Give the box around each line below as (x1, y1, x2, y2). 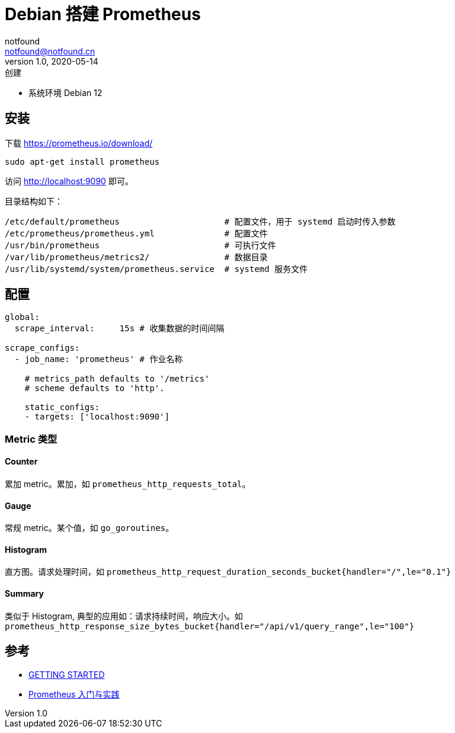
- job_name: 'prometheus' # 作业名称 (14, 354, 183, 364)
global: (5, 312, 40, 322)
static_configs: (24, 402, 100, 412)
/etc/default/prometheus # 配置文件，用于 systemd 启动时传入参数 (5, 216, 396, 226)
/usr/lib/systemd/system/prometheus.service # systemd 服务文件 (5, 264, 308, 274)
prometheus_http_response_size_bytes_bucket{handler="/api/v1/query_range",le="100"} (5, 621, 415, 631)
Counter (5, 456, 38, 467)
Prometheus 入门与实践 (28, 689, 120, 699)
